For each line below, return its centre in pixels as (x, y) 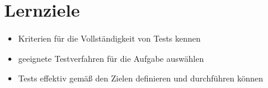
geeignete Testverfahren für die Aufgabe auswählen (111, 58)
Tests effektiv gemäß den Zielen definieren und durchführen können (141, 78)
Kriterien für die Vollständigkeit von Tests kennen (109, 38)
